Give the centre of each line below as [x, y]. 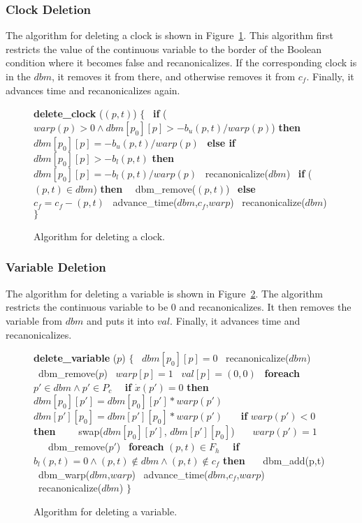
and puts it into [120, 320]
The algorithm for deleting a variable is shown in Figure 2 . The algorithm [165, 293]
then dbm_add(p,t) [274, 460]
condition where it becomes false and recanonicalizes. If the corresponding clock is [181, 62]
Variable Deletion [56, 267]
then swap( [68, 431]
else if [221, 142]
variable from [34, 320]
